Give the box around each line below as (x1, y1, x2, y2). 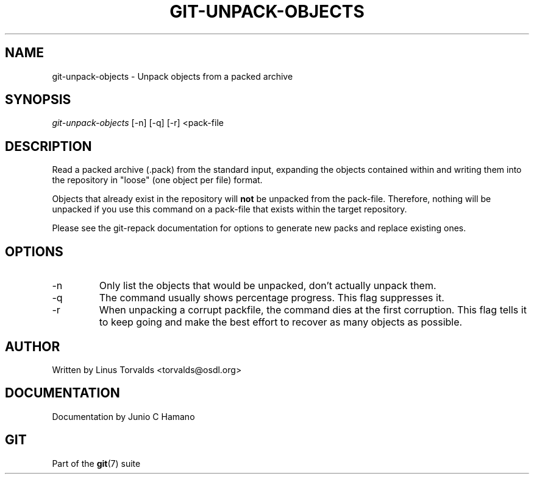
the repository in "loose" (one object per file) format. (52, 175, 263, 186)
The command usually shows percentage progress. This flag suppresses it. (99, 292, 444, 304)
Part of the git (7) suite (52, 458, 141, 469)
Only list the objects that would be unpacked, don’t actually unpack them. (99, 279, 436, 292)
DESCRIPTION (5, 138, 92, 154)
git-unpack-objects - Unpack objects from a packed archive (52, 71, 293, 82)
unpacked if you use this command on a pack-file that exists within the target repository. (52, 204, 407, 215)
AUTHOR (5, 338, 60, 354)
